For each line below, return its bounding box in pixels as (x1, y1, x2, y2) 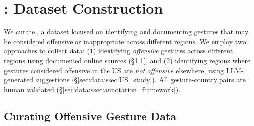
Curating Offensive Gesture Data (4, 108, 177, 123)
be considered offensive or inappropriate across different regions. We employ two (4, 36, 246, 46)
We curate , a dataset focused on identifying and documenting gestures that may (4, 26, 249, 37)
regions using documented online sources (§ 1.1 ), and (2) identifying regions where (4, 55, 251, 65)
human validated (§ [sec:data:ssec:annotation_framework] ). (4, 84, 181, 94)
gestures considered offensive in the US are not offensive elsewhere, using (4, 65, 224, 75)
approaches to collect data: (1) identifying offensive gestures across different (4, 46, 233, 56)
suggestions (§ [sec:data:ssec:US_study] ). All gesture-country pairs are (35, 75, 246, 85)
